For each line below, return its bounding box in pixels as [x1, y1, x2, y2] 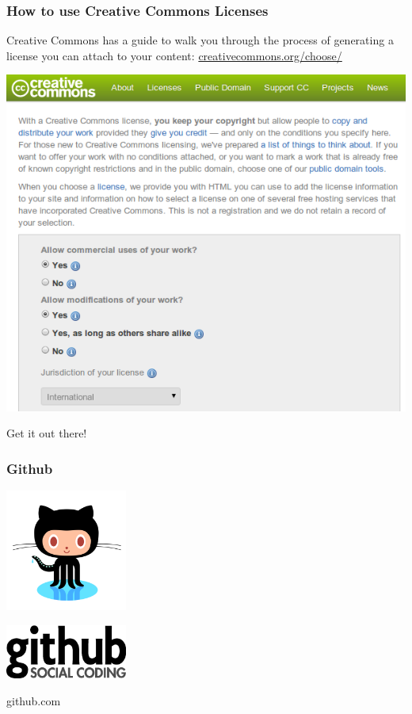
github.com [6, 692, 61, 708]
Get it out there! [6, 425, 87, 441]
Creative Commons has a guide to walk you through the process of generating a [6, 32, 394, 48]
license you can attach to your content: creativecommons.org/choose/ [6, 47, 342, 63]
